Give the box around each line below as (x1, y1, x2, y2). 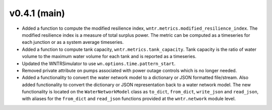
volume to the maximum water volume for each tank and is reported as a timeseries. (22, 53, 196, 60)
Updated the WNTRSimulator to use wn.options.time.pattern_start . (22, 61, 176, 67)
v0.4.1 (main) (9, 8, 65, 19)
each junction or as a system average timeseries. (22, 39, 124, 45)
